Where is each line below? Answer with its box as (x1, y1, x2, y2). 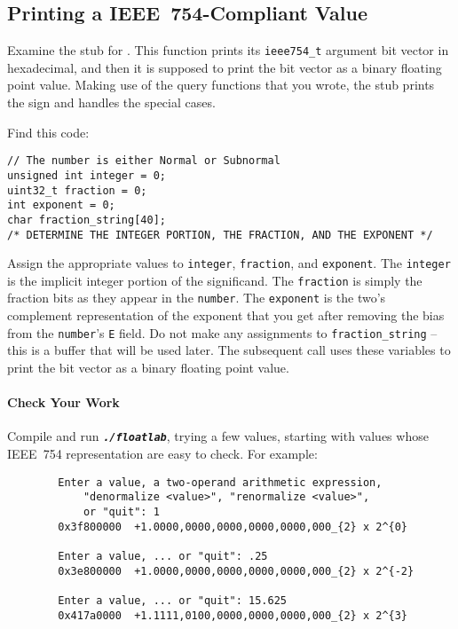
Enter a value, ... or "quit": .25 (58, 549, 268, 562)
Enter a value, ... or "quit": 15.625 (58, 594, 287, 607)
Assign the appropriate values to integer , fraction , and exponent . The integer (7, 254, 451, 272)
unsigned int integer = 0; (7, 169, 166, 182)
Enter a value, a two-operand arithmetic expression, (58, 476, 383, 489)
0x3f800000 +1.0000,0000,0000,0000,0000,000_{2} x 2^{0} (58, 520, 408, 533)
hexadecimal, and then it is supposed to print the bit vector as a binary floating (7, 58, 442, 76)
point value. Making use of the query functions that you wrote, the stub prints (7, 75, 435, 94)
